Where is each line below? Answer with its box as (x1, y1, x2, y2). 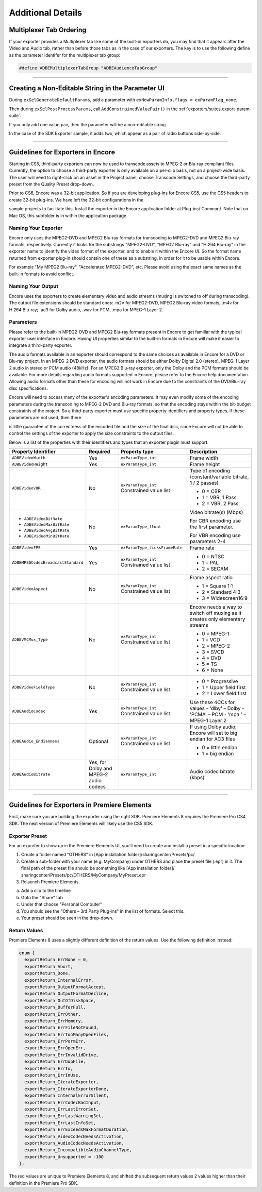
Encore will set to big (189, 729, 238, 736)
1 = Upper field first (201, 684, 246, 690)
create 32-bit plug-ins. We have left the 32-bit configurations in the (9, 197, 144, 202)
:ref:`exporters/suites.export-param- (179, 106, 252, 112)
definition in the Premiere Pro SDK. (9, 1180, 79, 1186)
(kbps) (189, 774, 205, 781)
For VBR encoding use (189, 532, 241, 538)
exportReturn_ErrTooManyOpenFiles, (24, 1032, 109, 1037)
